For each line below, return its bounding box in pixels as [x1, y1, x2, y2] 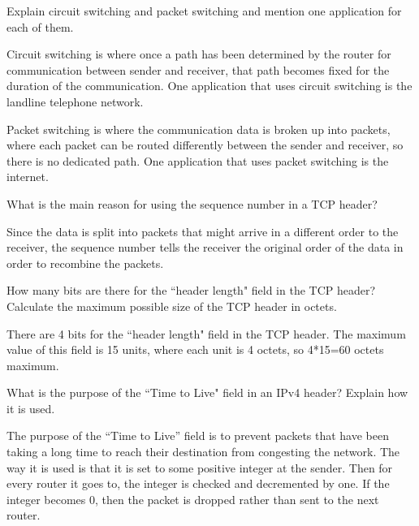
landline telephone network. [6, 93, 144, 110]
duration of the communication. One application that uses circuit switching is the [6, 77, 413, 94]
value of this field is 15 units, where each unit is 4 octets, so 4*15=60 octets [6, 341, 384, 358]
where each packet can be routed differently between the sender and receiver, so [6, 136, 404, 153]
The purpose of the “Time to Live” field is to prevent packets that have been [6, 427, 390, 444]
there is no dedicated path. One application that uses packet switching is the [6, 152, 389, 169]
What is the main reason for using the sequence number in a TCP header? [6, 195, 378, 212]
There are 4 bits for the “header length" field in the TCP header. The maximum [6, 325, 406, 342]
